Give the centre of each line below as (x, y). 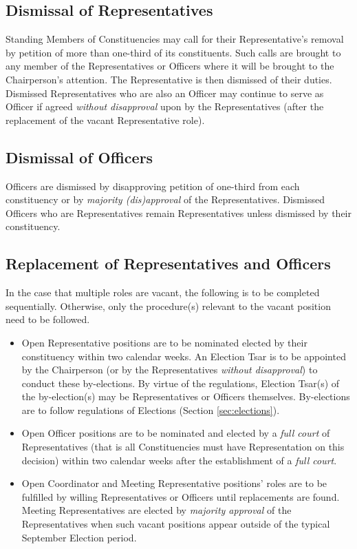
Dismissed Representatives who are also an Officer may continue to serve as (165, 93)
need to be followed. (48, 319)
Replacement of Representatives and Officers (168, 263)
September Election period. (79, 537)
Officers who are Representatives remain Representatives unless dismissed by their (178, 213)
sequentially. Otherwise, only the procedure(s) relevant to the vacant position (168, 305)
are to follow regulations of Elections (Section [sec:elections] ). (151, 410)
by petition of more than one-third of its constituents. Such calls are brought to (173, 52)
